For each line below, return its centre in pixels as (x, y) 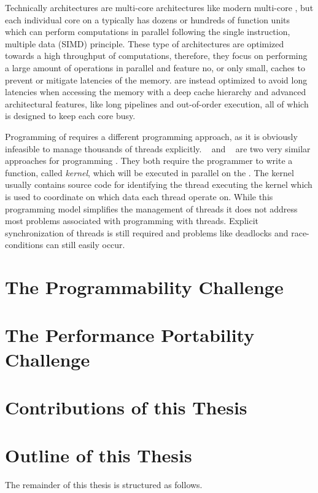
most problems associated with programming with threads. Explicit (132, 221)
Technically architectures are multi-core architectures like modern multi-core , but (159, 7)
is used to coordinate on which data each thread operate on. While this (139, 196)
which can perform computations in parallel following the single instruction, (148, 32)
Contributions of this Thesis (126, 407)
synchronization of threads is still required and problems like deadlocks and (147, 232)
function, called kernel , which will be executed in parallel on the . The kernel (149, 172)
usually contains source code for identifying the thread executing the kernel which (159, 184)
